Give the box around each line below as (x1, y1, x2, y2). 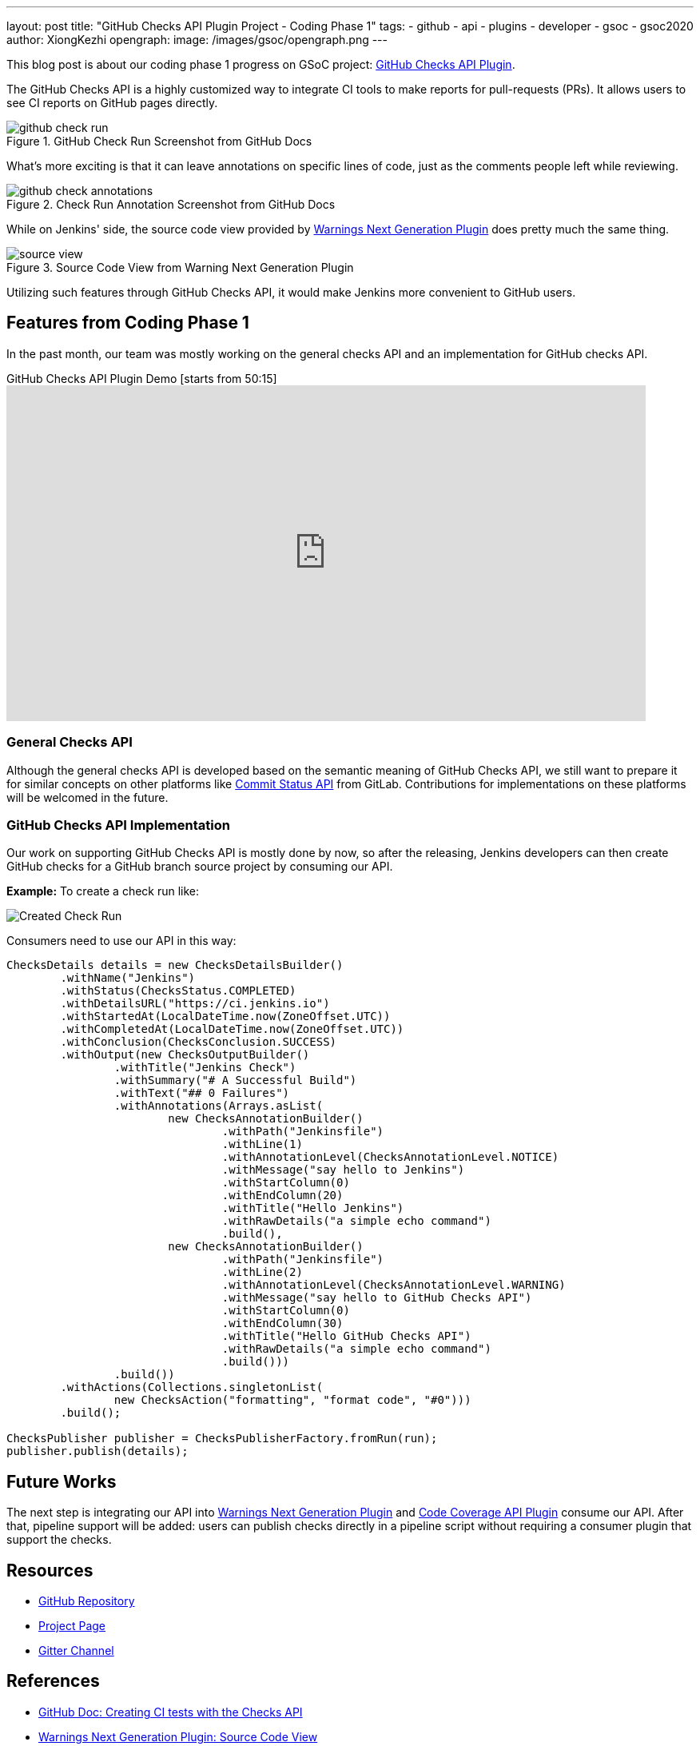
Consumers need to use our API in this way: (6, 934, 237, 948)
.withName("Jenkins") (60, 971, 196, 985)
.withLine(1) (221, 1138, 303, 1151)
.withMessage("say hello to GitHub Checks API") (221, 1291, 532, 1305)
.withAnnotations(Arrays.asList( (113, 1099, 324, 1113)
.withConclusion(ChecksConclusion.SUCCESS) (60, 1035, 337, 1049)
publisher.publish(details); (6, 1445, 189, 1458)
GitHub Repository (38, 1594, 135, 1608)
